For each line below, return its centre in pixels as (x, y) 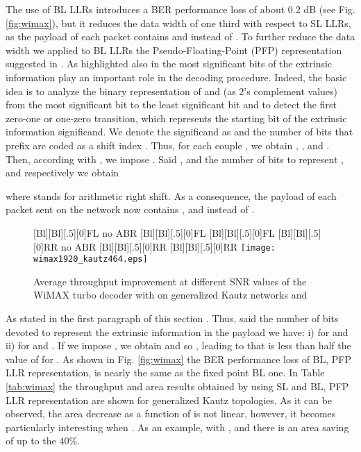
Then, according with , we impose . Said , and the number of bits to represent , (175, 159)
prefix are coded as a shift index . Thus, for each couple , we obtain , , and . (168, 145)
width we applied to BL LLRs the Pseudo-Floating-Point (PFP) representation (174, 50)
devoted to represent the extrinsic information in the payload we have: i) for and (177, 332)
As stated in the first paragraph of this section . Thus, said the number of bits (172, 318)
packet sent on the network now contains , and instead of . (130, 209)
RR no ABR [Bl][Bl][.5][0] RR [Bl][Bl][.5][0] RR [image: (159, 246)
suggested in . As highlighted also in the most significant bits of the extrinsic (169, 64)
